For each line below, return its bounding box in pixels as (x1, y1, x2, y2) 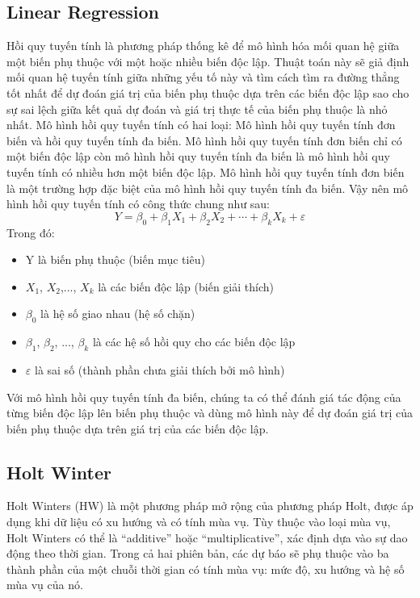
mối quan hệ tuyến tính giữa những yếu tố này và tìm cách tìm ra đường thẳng (6, 69, 400, 86)
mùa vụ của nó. (6, 576, 83, 593)
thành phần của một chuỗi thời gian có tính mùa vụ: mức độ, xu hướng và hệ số (6, 560, 405, 577)
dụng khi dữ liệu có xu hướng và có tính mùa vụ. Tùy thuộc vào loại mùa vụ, (6, 513, 391, 530)
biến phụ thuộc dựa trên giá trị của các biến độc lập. (6, 420, 269, 437)
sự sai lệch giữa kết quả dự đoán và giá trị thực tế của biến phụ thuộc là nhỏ (6, 100, 388, 117)
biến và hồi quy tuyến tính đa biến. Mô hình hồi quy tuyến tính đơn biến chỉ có (6, 132, 402, 148)
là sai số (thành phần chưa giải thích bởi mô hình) (34, 361, 285, 378)
